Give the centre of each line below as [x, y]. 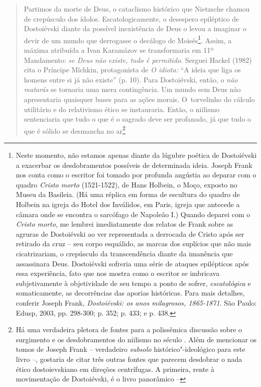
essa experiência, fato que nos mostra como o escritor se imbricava [118, 273]
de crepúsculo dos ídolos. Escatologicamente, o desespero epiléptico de [132, 18]
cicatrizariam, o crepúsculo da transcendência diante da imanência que [124, 253]
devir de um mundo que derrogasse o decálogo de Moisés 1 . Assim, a [128, 39]
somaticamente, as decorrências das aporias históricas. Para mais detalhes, [130, 293]
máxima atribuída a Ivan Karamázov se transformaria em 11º [118, 50]
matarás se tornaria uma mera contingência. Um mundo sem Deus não [132, 89]
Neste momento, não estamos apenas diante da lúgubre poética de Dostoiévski [136, 155]
